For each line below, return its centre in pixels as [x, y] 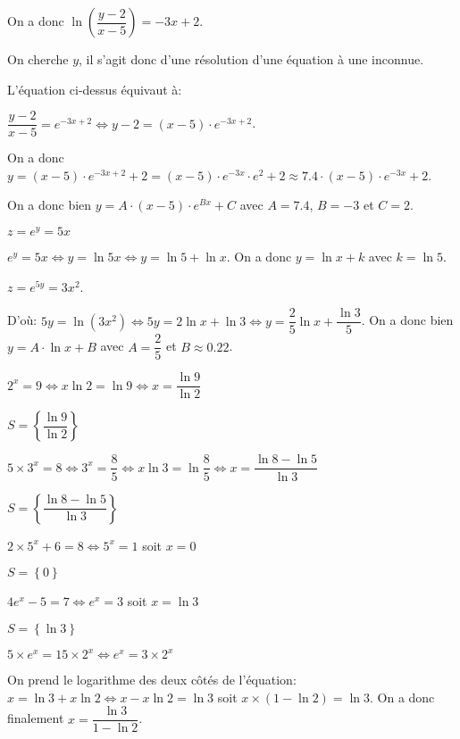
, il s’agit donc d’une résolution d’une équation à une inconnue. [251, 59]
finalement [36, 718]
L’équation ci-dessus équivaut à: [95, 89]
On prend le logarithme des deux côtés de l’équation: [152, 680]
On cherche [38, 59]
